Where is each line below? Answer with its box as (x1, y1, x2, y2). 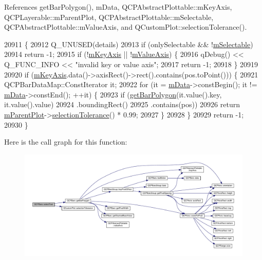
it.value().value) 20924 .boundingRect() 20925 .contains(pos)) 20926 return (4, 99, 240, 110)
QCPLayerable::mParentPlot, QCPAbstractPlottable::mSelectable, (4, 11, 214, 22)
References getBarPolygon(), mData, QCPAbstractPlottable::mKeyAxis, (4, 2, 232, 12)
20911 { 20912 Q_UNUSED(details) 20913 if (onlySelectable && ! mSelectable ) (4, 38, 253, 49)
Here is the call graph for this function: (4, 136, 127, 147)
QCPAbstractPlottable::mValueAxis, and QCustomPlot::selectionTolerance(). (4, 22, 247, 32)
